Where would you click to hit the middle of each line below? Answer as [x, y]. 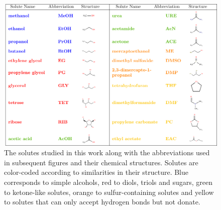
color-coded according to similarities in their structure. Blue [96, 172]
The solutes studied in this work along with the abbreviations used [107, 152]
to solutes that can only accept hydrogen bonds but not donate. [102, 202]
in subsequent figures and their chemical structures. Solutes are [101, 162]
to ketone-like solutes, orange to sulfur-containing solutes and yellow [109, 192]
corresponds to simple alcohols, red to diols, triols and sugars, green [108, 182]
